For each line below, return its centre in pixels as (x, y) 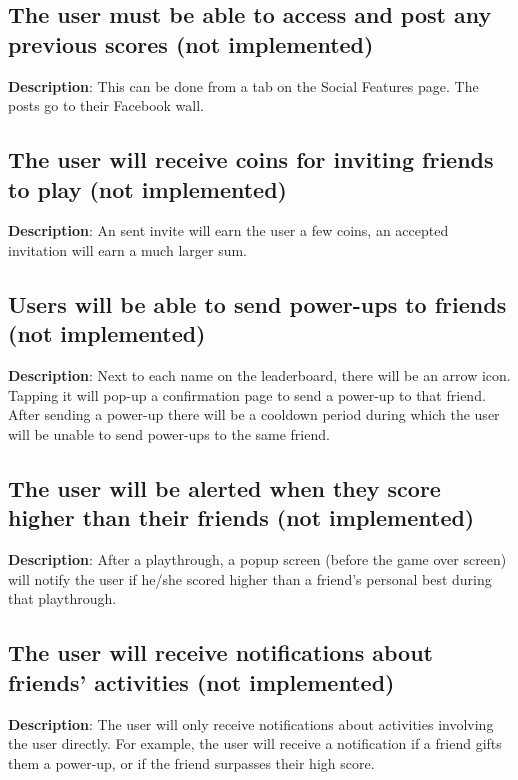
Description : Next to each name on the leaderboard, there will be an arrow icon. (259, 375)
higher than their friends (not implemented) (241, 517)
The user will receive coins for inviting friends (251, 159)
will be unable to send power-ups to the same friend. (169, 433)
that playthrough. (62, 598)
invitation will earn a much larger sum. (127, 249)
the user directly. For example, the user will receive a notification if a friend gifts (255, 743)
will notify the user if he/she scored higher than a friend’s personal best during (250, 578)
